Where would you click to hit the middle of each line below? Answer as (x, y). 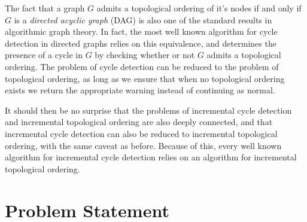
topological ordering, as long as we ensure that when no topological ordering (145, 78)
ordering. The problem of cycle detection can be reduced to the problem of (142, 66)
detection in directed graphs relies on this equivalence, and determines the (141, 43)
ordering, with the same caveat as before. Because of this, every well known (143, 145)
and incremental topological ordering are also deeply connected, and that (139, 122)
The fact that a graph (45, 8)
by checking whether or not (145, 55)
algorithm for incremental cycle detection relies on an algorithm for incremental (151, 157)
